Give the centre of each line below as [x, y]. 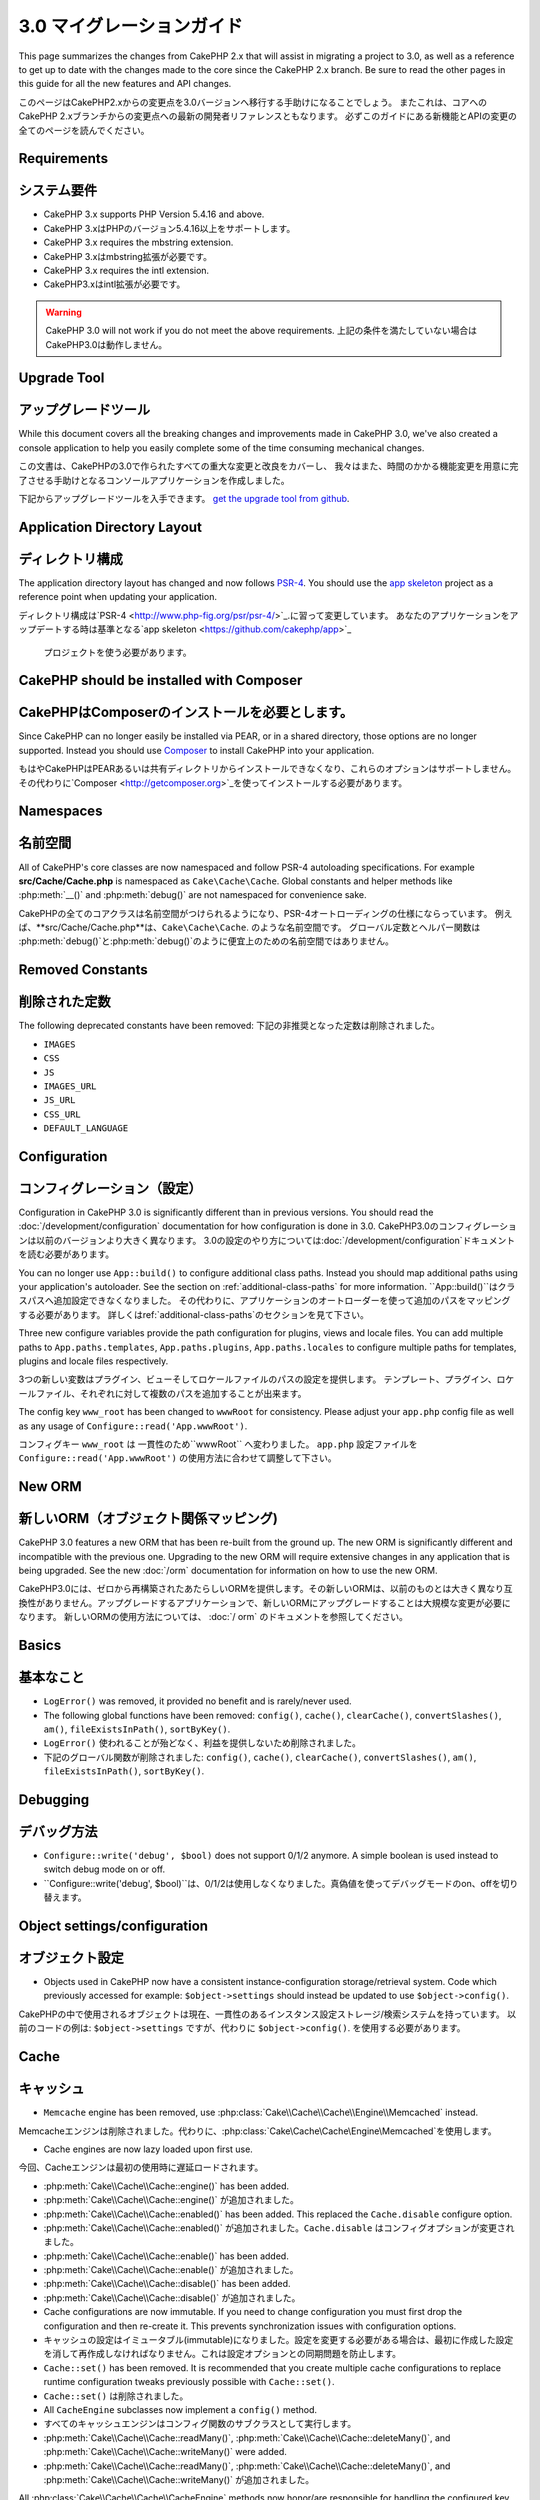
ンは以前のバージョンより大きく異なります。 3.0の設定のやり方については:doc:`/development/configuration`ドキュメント [266, 1240]
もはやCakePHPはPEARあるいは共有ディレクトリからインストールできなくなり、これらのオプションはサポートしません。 [267, 769]
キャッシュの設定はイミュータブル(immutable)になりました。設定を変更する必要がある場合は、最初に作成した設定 [278, 2340]
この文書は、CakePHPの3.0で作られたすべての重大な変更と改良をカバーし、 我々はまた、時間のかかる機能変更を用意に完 [268, 466]
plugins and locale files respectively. [93, 1361]
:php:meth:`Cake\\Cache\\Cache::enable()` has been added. [166, 2256]
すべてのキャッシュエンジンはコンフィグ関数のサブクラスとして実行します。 [200, 2424]
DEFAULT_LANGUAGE [86, 1128]
